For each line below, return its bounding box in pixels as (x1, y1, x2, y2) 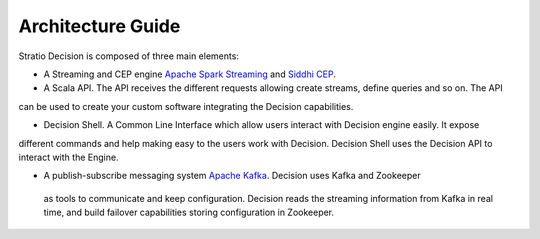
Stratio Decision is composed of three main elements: (18, 50, 240, 62)
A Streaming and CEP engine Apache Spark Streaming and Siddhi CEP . (43, 68, 337, 80)
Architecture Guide (18, 15, 181, 37)
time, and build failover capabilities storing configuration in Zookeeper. (43, 206, 335, 219)
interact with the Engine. (18, 151, 119, 163)
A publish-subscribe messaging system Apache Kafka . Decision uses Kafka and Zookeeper (43, 170, 421, 182)
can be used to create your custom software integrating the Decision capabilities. (18, 100, 354, 112)
